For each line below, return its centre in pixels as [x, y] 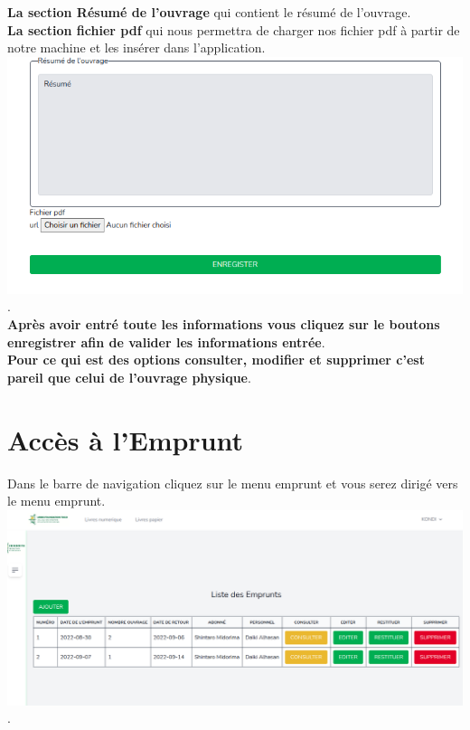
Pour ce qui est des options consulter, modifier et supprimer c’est [216, 360]
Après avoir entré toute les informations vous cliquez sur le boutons [224, 324]
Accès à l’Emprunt [126, 439]
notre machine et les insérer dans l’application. [136, 47]
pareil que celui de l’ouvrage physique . [129, 377]
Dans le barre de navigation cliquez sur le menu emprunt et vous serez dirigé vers [233, 483]
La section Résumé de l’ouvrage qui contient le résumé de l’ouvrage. [209, 12]
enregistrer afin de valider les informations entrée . [166, 341]
